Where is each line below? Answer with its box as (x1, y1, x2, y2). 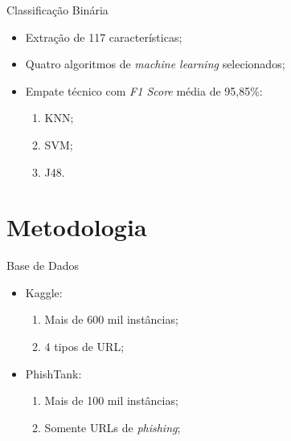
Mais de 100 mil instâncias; (44, 392, 178, 409)
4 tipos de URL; (44, 338, 125, 355)
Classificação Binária (6, 2, 109, 18)
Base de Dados (6, 257, 79, 274)
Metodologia (6, 210, 147, 243)
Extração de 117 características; (25, 28, 182, 45)
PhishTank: (25, 365, 82, 382)
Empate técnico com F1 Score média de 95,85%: (25, 82, 263, 99)
